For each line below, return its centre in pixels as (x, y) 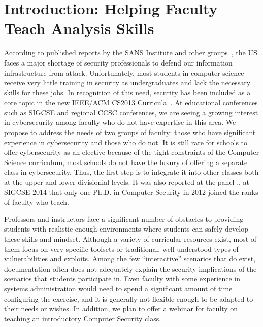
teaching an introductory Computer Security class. (83, 318)
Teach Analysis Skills (79, 28)
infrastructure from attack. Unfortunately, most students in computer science (124, 72)
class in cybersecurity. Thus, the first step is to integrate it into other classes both (131, 172)
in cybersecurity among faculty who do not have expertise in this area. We (120, 122)
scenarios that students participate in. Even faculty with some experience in (122, 279)
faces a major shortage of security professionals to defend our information (118, 62)
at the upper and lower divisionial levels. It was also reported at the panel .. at (127, 182)
